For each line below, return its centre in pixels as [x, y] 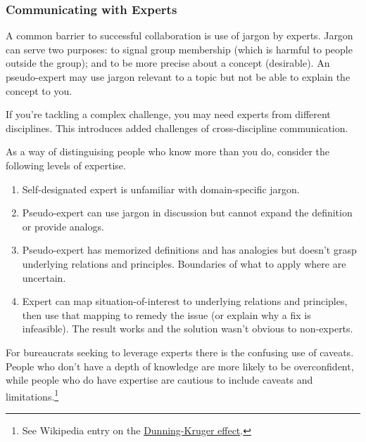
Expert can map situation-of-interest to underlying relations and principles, [185, 301]
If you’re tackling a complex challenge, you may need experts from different [168, 114]
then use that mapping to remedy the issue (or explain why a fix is [166, 314]
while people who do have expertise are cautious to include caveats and [159, 380]
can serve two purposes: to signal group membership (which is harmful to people [179, 49]
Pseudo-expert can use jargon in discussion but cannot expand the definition [187, 213]
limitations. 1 [32, 395]
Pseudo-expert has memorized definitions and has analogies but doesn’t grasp [189, 250]
